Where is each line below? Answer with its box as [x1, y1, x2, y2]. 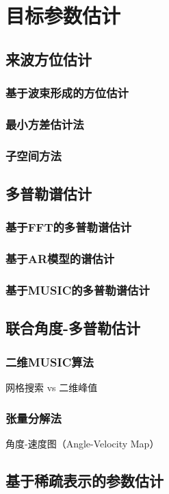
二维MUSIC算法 [5, 353, 94, 370]
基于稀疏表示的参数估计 [5, 469, 164, 491]
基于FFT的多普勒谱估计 [5, 219, 132, 236]
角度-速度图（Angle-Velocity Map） [5, 436, 159, 450]
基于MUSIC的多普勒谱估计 [5, 282, 150, 299]
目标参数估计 [5, 1, 121, 29]
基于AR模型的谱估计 [5, 250, 115, 267]
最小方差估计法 [5, 115, 84, 132]
